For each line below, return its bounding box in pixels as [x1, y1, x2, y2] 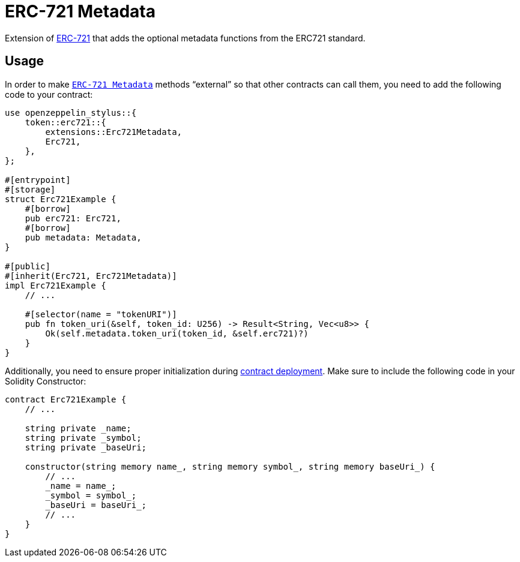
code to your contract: [5, 89, 93, 100]
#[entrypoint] [5, 175, 71, 185]
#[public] [5, 261, 50, 271]
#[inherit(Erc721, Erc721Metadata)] [5, 271, 177, 281]
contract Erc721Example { [5, 394, 127, 404]
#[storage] [5, 184, 56, 194]
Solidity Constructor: [5, 375, 86, 386]
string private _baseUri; [25, 442, 147, 452]
